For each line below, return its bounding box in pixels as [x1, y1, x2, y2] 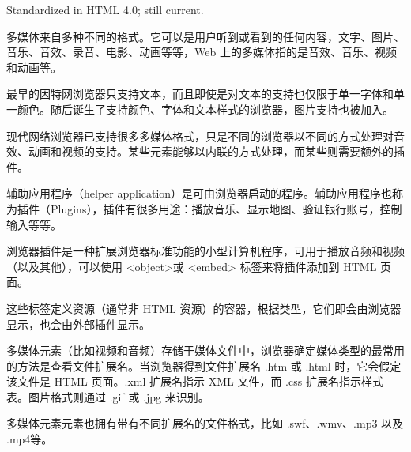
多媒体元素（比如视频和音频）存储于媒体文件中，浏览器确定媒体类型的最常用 [6, 342, 405, 359]
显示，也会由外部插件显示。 [6, 315, 150, 332]
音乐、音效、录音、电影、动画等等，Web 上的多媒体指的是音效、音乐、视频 [6, 43, 397, 60]
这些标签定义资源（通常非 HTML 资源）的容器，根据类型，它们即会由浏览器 [6, 299, 402, 316]
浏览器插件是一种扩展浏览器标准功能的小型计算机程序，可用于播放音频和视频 [6, 243, 405, 259]
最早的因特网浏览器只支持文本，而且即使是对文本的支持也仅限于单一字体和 [6, 85, 394, 102]
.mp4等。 [6, 431, 53, 447]
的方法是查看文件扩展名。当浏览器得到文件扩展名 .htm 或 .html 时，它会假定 [6, 357, 402, 374]
